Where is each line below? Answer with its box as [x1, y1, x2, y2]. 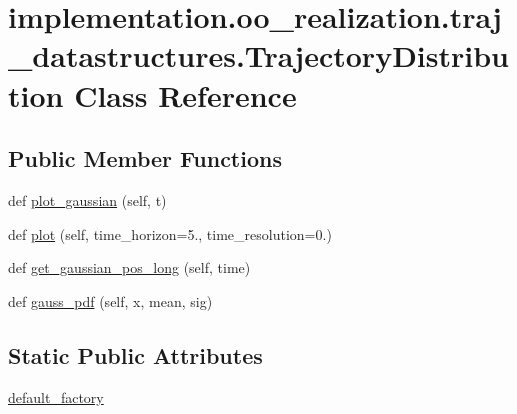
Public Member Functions [8, 143, 282, 174]
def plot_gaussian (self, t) [8, 189, 167, 210]
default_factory [8, 386, 104, 407]
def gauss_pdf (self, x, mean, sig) [8, 290, 213, 311]
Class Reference [74, 74, 297, 115]
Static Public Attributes [8, 339, 263, 370]
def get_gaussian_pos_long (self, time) [8, 257, 251, 278]
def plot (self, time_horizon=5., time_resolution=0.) [8, 223, 332, 244]
